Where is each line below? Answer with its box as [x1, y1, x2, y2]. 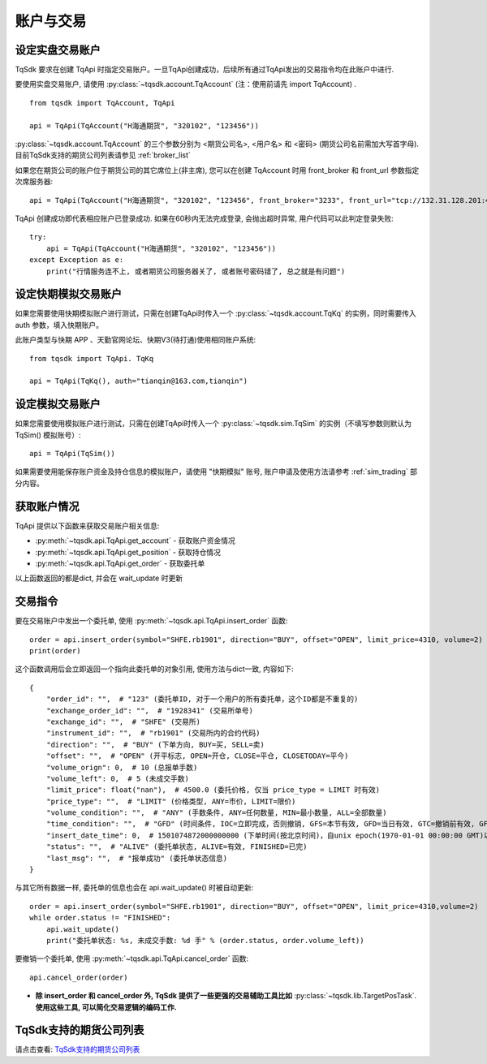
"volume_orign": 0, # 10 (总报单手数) [45, 763, 198, 772]
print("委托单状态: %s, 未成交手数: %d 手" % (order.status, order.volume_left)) [45, 936, 364, 945]
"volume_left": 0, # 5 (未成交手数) [45, 773, 190, 783]
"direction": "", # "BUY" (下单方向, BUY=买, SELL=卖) [45, 739, 265, 749]
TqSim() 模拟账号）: [15, 430, 81, 440]
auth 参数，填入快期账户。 [15, 320, 103, 330]
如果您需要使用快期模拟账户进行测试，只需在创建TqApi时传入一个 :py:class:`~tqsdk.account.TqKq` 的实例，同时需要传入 [15, 308, 417, 318]
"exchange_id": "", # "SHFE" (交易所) [45, 717, 201, 726]
